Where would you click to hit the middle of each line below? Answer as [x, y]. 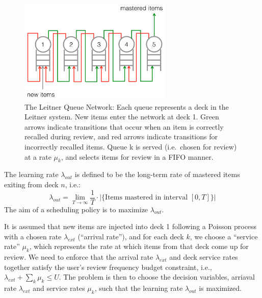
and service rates [59, 288]
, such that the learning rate [139, 288]
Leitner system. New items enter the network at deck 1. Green [122, 117]
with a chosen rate [33, 236]
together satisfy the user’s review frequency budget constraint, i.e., [108, 267]
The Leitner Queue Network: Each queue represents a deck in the [127, 106]
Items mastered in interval [147, 198]
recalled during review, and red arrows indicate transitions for [121, 136]
